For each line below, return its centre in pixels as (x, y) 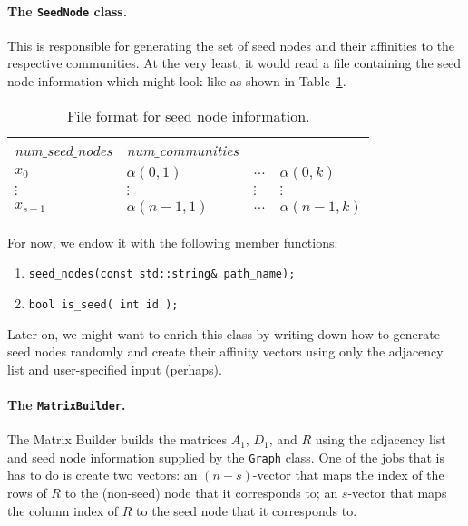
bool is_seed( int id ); (103, 304)
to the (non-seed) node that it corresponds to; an (201, 493)
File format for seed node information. (188, 115)
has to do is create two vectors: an (102, 475)
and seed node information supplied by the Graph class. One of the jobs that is (226, 457)
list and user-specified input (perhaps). (115, 369)
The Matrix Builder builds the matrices (117, 439)
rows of (27, 493)
